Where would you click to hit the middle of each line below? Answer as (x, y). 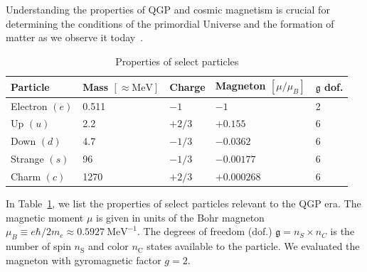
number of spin (38, 246)
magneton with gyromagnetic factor (84, 260)
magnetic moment (45, 217)
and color (108, 246)
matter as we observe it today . (75, 37)
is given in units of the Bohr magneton (180, 217)
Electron (29, 105)
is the (342, 231)
